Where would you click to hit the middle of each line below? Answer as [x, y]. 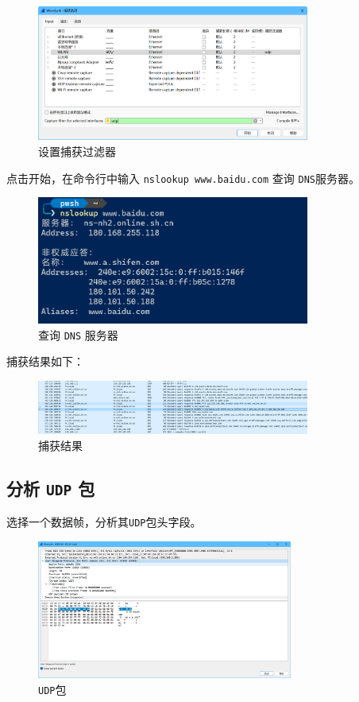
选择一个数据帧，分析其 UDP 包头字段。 [104, 522]
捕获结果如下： [45, 361]
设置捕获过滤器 [77, 151]
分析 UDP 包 [51, 488]
